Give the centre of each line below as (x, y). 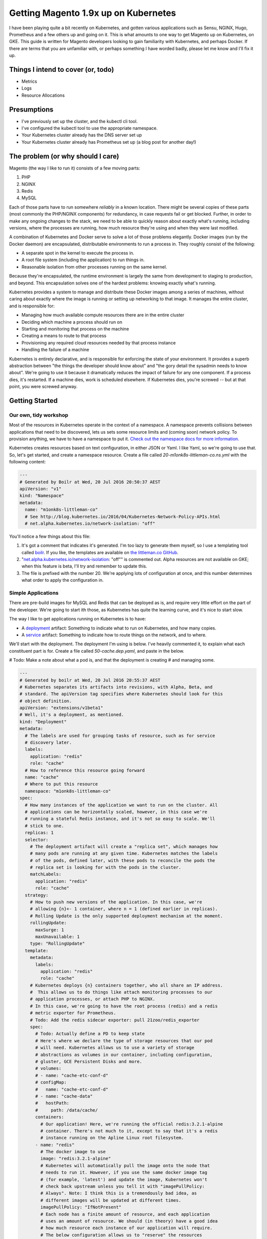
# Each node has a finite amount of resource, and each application (125, 1214)
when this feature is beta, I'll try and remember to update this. (84, 566)
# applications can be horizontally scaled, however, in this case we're (116, 812)
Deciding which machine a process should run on (72, 322)
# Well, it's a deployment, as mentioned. (72, 715)
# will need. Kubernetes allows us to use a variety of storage (115, 1048)
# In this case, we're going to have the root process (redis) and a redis (124, 1006)
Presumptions (31, 109)
